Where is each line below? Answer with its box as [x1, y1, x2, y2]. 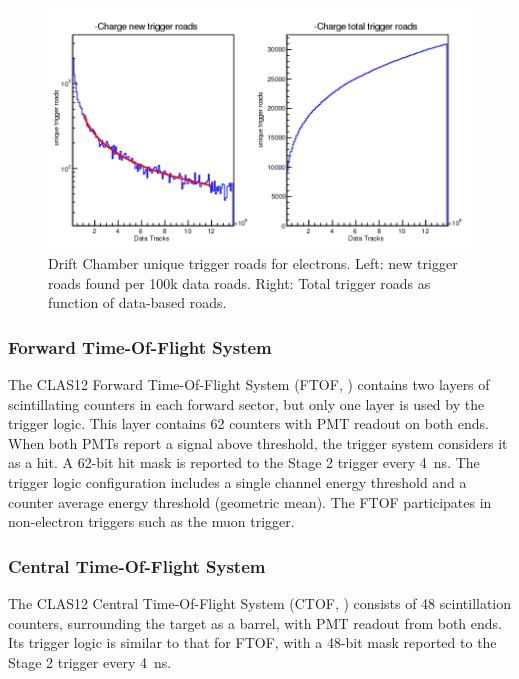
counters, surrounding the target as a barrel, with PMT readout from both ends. [8, 612, 502, 633]
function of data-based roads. [48, 292, 227, 313]
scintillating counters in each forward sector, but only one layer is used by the [8, 393, 485, 414]
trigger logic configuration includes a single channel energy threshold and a [8, 472, 467, 492]
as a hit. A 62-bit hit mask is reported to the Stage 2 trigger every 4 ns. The [8, 452, 480, 473]
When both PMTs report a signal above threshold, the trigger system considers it [8, 432, 508, 453]
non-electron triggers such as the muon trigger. [8, 511, 295, 532]
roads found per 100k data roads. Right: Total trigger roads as [48, 272, 431, 293]
